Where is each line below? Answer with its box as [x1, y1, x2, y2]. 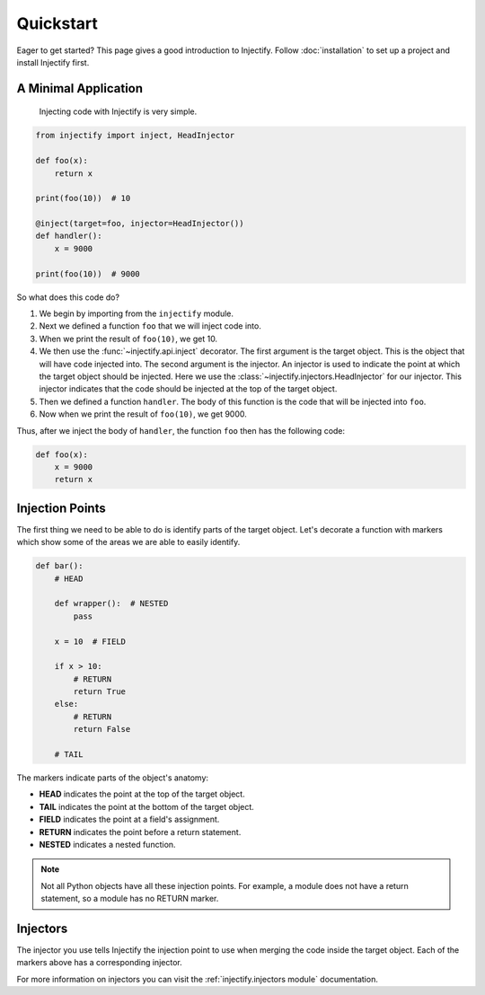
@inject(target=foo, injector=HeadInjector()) [35, 218, 244, 229]
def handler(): [35, 231, 102, 242]
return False [73, 724, 131, 735]
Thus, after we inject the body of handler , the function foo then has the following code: [16, 425, 346, 436]
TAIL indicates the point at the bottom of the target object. [39, 801, 255, 812]
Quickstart [16, 13, 99, 33]
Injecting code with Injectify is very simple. [39, 106, 198, 117]
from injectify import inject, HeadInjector [35, 130, 235, 141]
